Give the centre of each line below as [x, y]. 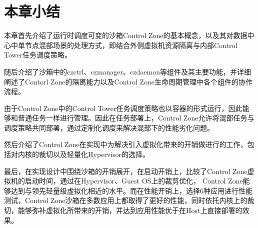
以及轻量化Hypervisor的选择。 [101, 154]
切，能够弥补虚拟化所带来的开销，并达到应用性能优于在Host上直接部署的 [123, 210]
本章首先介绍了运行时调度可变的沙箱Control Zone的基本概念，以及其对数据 [126, 35]
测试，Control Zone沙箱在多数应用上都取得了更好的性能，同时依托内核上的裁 [129, 200]
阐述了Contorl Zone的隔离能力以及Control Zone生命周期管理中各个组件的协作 [128, 81]
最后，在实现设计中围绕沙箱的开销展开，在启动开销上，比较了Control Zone [126, 171]
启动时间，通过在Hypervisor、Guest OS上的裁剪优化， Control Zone [134, 181]
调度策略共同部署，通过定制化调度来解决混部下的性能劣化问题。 [109, 127]
